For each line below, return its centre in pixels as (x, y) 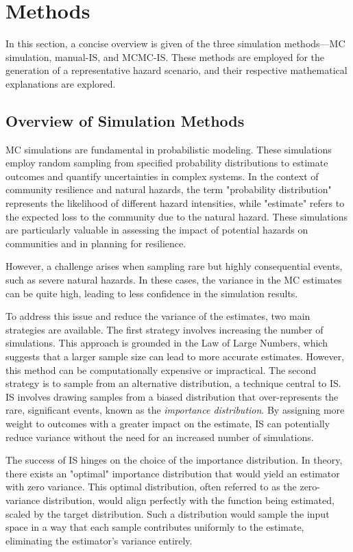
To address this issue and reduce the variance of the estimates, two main (158, 316)
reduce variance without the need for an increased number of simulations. (160, 437)
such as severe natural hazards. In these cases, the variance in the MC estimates (174, 280)
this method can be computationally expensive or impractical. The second (161, 369)
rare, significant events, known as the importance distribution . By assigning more (175, 410)
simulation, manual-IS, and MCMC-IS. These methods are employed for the (165, 57)
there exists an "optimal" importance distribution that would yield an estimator (173, 473)
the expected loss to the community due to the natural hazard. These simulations (176, 216)
